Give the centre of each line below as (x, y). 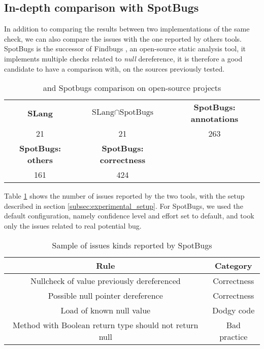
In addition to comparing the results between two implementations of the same (127, 29)
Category (234, 265)
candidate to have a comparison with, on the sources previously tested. (114, 68)
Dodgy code (234, 310)
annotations (214, 119)
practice (234, 336)
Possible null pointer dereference (105, 295)
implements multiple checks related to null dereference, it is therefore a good (123, 58)
